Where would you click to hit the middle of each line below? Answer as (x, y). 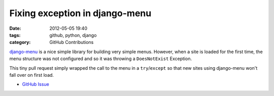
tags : (15, 35)
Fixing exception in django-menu (80, 13)
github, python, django (73, 35)
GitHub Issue (36, 84)
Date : (15, 28)
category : (20, 42)
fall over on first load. (32, 75)
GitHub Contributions (72, 42)
